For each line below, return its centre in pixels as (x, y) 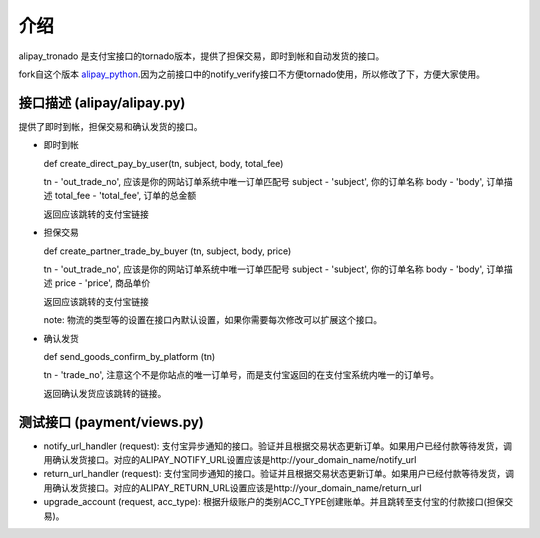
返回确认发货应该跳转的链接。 (105, 393)
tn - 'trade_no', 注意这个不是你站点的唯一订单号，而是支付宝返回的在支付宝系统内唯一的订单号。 (241, 375)
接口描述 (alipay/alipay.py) (102, 102)
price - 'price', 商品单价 (102, 283)
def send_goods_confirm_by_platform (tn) (129, 356)
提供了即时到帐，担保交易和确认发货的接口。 (110, 126)
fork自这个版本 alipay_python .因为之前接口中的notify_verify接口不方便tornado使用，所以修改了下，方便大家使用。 (251, 74)
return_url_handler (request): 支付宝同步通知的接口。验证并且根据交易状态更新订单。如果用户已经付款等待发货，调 (279, 474)
